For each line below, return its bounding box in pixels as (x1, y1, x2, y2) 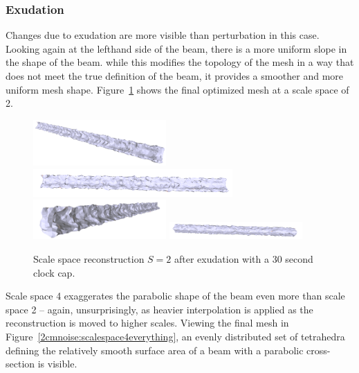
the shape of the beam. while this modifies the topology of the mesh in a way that (6, 55, 354, 69)
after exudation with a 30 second (174, 252, 313, 266)
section (6, 356, 35, 371)
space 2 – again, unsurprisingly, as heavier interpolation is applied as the (6, 302, 313, 316)
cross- (306, 342, 331, 357)
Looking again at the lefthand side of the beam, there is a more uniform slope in (6, 41, 347, 55)
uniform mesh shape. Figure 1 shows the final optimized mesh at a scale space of (6, 82, 349, 96)
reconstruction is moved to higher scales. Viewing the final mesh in (6, 315, 289, 330)
